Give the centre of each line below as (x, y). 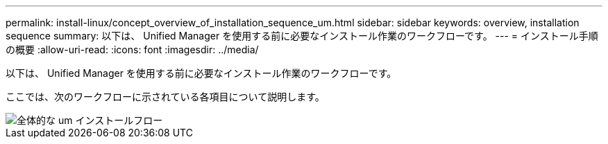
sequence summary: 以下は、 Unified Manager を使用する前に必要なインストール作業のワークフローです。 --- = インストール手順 (302, 36)
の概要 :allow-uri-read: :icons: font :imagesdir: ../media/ (132, 49)
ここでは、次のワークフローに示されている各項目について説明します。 (165, 97)
